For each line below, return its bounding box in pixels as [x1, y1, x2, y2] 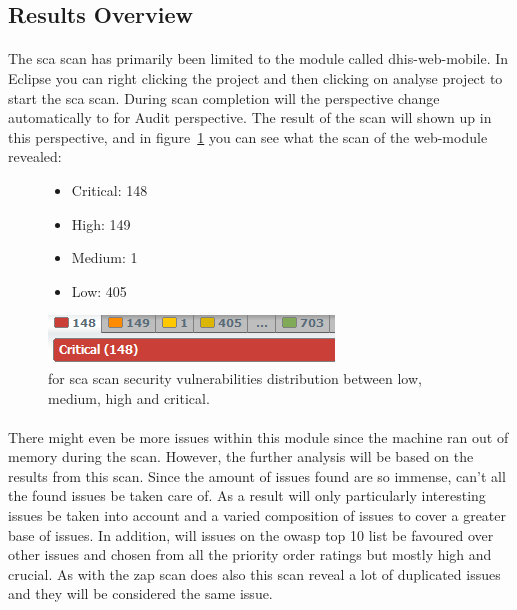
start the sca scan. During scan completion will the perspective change [8, 87, 440, 108]
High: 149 [71, 213, 131, 234]
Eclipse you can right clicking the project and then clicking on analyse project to [8, 67, 503, 88]
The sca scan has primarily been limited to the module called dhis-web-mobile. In [8, 48, 509, 69]
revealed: [8, 146, 62, 167]
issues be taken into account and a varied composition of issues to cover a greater [8, 505, 507, 526]
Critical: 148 [71, 179, 148, 200]
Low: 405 [71, 280, 127, 301]
